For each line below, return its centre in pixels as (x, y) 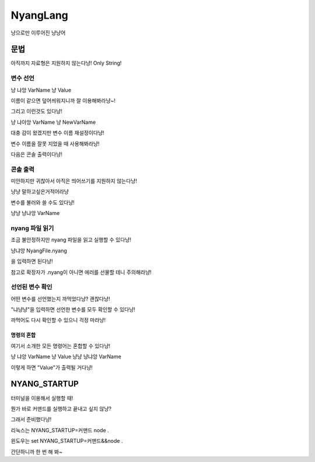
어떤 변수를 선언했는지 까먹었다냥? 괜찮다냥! (60, 298)
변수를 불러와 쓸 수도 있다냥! (43, 202)
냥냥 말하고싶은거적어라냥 (40, 192)
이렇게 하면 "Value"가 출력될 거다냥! (52, 367)
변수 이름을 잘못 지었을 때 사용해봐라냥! (55, 144)
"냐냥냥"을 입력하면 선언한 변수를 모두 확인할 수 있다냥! (73, 310)
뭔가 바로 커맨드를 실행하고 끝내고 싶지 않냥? (61, 408)
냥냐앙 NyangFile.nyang (39, 251)
